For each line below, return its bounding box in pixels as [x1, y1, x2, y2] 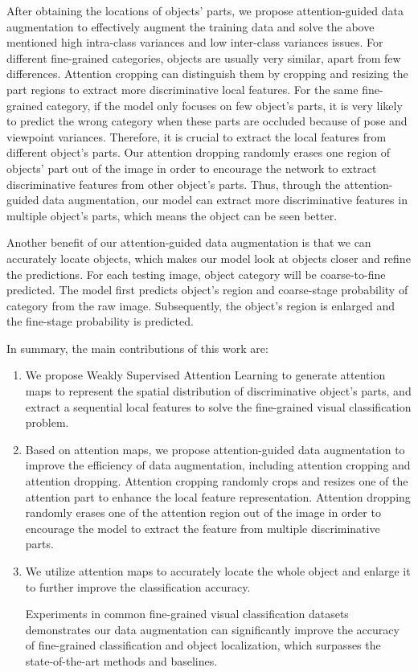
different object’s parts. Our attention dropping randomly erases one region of [6, 144, 391, 161]
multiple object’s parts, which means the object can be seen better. [6, 207, 338, 223]
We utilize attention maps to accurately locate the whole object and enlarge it [25, 563, 411, 579]
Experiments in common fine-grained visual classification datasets [25, 605, 349, 622]
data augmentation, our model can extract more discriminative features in [43, 191, 408, 208]
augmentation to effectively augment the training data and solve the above [6, 18, 375, 35]
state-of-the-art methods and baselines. [25, 652, 218, 669]
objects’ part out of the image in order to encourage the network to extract [6, 159, 377, 176]
